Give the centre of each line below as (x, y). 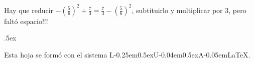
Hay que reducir (29, 10)
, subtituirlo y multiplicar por (177, 10)
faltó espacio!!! (26, 21)
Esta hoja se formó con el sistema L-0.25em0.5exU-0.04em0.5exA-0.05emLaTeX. (127, 54)
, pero (237, 10)
